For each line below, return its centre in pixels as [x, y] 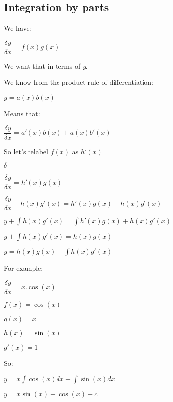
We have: [18, 28]
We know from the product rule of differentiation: [79, 82]
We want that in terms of [42, 65]
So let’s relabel [26, 151]
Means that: [22, 113]
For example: [24, 268]
